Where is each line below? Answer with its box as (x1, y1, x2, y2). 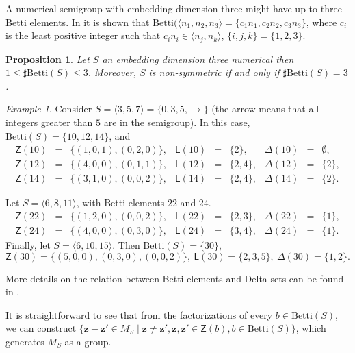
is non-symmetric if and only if (148, 65, 280, 80)
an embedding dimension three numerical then (102, 51, 294, 66)
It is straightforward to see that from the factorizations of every (5, 307, 273, 321)
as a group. (64, 334, 111, 348)
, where (306, 14, 337, 29)
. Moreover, (88, 65, 136, 80)
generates (5, 334, 44, 348)
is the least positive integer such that (5, 28, 161, 42)
